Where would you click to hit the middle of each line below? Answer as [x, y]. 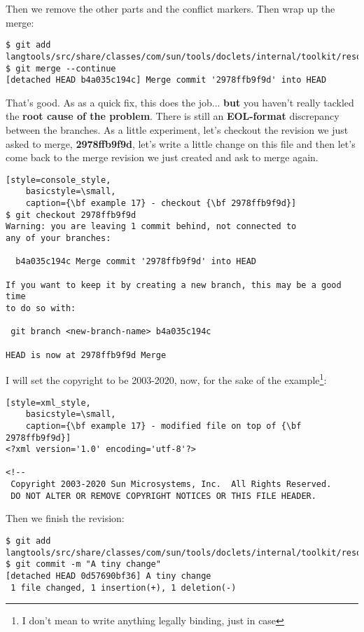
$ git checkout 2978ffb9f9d [71, 215]
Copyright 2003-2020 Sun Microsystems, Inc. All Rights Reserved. [171, 485]
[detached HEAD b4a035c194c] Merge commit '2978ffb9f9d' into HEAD [166, 80]
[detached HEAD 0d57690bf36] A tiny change [108, 576]
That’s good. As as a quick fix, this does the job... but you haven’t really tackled [180, 102]
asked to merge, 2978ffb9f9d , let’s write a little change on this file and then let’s [181, 143]
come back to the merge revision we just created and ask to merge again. [162, 157]
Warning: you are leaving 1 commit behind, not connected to [151, 227]
